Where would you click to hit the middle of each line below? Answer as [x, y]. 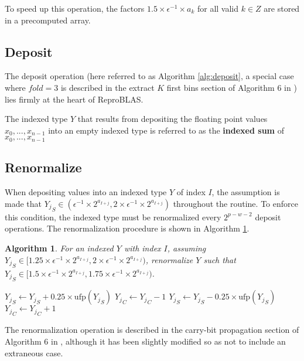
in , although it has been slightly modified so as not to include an [168, 341]
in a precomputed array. [48, 20]
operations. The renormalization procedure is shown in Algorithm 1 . [127, 228]
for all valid [218, 8]
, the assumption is [246, 192]
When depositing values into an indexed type [86, 192]
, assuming [187, 248]
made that [23, 203]
